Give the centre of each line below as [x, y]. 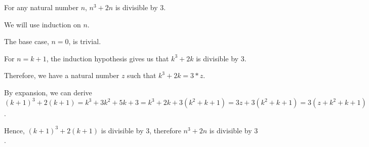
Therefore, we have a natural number [62, 75]
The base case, [27, 41]
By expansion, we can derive [48, 92]
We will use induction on [43, 24]
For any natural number [41, 7]
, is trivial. [85, 41]
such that [142, 75]
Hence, [14, 130]
